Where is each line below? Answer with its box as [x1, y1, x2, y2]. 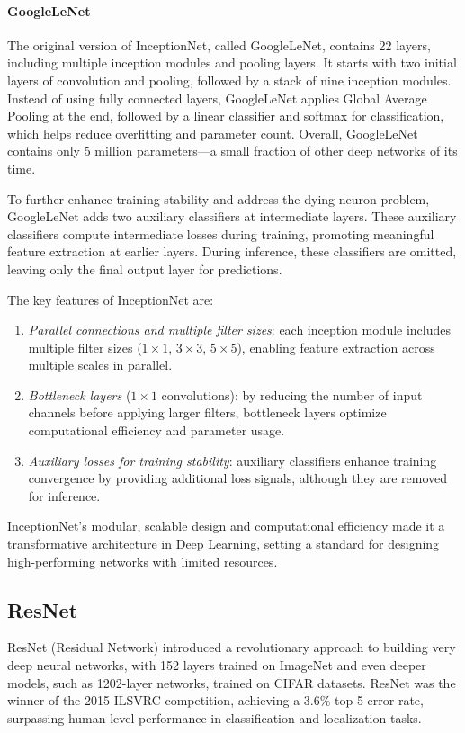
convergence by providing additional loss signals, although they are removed [28, 469, 448, 487]
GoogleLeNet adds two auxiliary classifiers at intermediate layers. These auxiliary [7, 207, 457, 226]
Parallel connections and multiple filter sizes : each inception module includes [28, 320, 452, 339]
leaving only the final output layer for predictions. [7, 259, 282, 278]
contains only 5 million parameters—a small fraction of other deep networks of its [7, 141, 458, 160]
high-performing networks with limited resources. [7, 551, 278, 570]
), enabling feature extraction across [237, 337, 435, 356]
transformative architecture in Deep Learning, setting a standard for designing [7, 534, 440, 553]
